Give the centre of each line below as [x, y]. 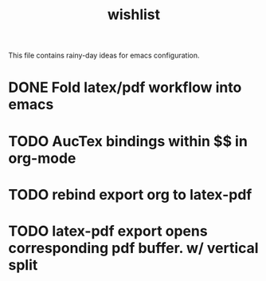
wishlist [134, 15]
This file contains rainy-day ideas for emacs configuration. [104, 55]
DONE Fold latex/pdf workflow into [125, 87]
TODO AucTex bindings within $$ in [128, 141]
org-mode [42, 158]
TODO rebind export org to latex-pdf [130, 194]
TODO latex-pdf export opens [108, 231]
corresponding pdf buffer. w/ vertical [133, 248]
